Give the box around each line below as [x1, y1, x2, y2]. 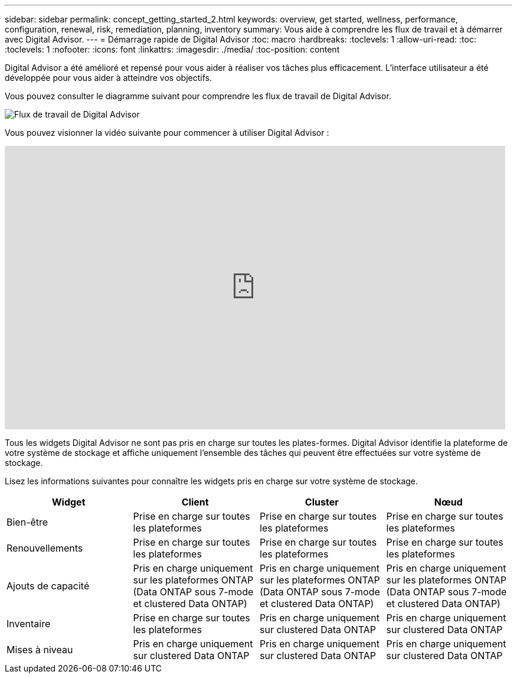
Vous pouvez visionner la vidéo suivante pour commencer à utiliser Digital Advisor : [5, 128, 329, 138]
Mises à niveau [6, 644, 73, 656]
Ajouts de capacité [6, 580, 90, 592]
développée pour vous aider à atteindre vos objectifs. [5, 73, 212, 83]
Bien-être [6, 516, 48, 528]
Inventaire [6, 618, 51, 630]
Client [181, 496, 209, 508]
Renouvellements [6, 542, 83, 554]
